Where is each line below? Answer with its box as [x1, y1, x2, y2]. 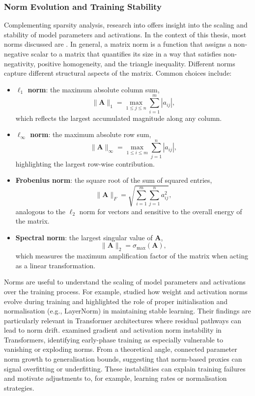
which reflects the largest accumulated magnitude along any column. [15, 113, 222, 123]
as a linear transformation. [15, 260, 96, 270]
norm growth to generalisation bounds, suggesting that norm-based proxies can [4, 354, 242, 364]
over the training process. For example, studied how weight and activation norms [4, 286, 248, 296]
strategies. [4, 382, 34, 393]
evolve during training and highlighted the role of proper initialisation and [4, 296, 227, 306]
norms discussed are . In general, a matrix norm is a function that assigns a [4, 39, 232, 49]
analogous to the [15, 206, 65, 216]
